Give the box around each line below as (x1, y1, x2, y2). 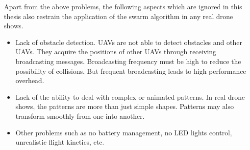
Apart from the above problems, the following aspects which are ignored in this (4, 1, 242, 11)
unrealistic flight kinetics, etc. (15, 137, 104, 147)
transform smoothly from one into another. (15, 110, 145, 121)
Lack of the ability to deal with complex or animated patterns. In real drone (15, 91, 245, 102)
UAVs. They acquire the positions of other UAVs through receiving (15, 46, 217, 57)
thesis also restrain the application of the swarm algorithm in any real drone (4, 11, 233, 21)
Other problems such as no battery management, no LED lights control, (15, 127, 232, 137)
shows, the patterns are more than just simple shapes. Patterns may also (15, 101, 234, 111)
